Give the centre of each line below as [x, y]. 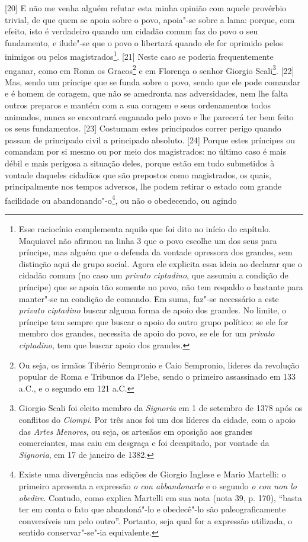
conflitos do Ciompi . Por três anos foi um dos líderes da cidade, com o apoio [157, 419]
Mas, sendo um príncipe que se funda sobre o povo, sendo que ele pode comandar [153, 81]
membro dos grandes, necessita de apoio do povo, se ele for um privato [147, 333]
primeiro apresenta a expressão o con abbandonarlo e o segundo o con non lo [158, 485]
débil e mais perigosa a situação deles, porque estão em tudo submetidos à [140, 163]
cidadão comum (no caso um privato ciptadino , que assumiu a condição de [153, 275]
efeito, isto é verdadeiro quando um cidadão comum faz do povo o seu [131, 31]
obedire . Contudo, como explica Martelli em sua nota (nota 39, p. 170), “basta [161, 497]
